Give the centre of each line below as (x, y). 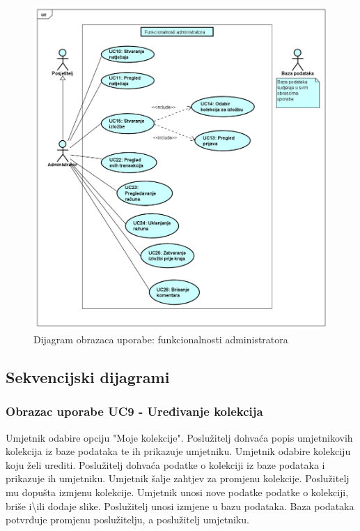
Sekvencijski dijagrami (88, 376)
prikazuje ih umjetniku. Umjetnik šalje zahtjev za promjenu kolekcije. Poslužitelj (178, 478)
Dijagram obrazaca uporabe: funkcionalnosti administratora (161, 339)
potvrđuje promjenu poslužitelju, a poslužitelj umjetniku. (127, 519)
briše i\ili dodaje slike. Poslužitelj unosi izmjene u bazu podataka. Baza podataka (180, 506)
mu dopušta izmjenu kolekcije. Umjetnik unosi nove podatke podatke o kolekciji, (177, 492)
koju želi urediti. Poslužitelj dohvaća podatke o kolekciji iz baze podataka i (165, 464)
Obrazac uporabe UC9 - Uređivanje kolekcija (134, 411)
